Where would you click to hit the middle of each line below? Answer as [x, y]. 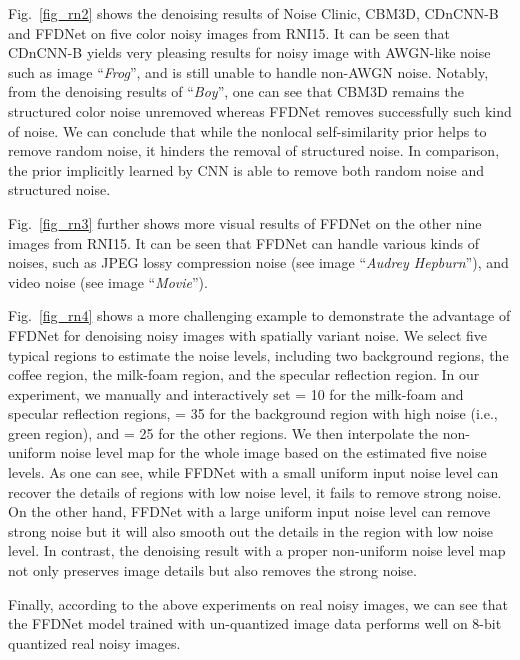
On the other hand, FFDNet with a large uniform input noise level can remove [249, 511]
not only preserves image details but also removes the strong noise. [212, 570]
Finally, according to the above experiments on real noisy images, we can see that [258, 603]
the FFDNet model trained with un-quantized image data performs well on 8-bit [255, 623]
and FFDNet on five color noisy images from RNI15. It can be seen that [229, 32]
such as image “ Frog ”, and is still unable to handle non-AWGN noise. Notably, [248, 71]
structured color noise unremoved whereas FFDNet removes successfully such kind [260, 110]
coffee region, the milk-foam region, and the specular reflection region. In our [244, 374]
